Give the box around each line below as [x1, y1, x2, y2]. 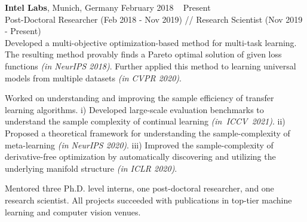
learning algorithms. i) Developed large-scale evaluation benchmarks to [5, 103, 264, 115]
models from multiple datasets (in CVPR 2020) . [5, 71, 182, 84]
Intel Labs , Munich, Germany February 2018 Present [5, 1, 211, 13]
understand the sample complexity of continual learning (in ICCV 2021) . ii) [5, 115, 285, 127]
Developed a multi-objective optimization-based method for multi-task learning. [5, 36, 297, 48]
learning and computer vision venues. [5, 205, 141, 218]
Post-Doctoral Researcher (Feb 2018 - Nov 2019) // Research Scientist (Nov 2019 [5, 13, 303, 25]
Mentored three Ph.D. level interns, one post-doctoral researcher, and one [5, 182, 274, 194]
